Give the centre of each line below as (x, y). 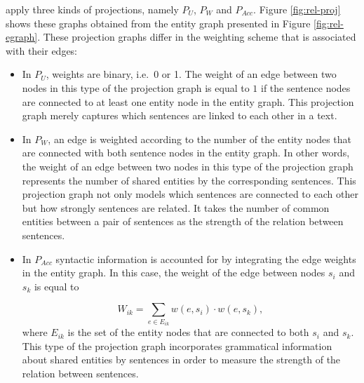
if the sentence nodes (306, 87)
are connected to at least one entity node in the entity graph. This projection (188, 101)
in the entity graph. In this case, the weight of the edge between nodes (174, 273)
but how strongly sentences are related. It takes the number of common (176, 207)
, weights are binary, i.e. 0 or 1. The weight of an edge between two (191, 74)
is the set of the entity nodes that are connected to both (188, 332)
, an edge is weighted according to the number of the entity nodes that (200, 139)
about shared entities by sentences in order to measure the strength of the (181, 360)
